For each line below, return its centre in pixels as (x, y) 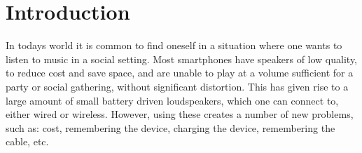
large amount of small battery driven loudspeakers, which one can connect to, (172, 100)
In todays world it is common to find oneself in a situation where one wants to (174, 45)
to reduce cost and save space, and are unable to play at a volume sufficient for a (180, 73)
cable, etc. (27, 141)
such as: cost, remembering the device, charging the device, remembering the (170, 127)
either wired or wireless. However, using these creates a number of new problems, (180, 114)
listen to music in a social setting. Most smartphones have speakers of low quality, (182, 59)
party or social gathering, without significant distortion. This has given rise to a (177, 86)
